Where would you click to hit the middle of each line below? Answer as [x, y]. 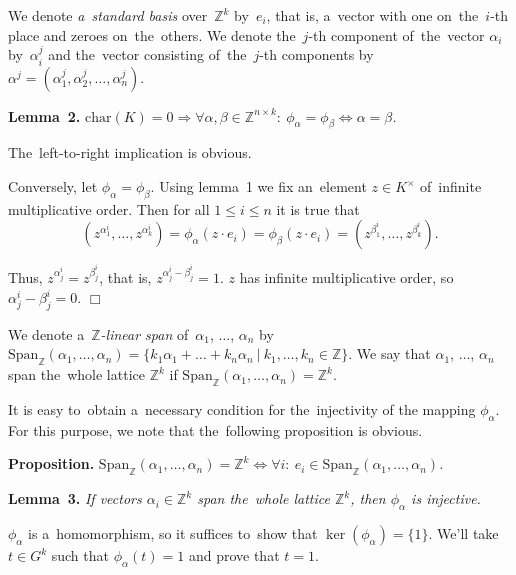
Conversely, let [53, 186]
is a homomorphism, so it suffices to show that [173, 533]
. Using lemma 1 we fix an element [258, 186]
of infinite [451, 186]
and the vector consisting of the [147, 54]
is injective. [446, 498]
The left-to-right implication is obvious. [130, 152]
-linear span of [144, 333]
